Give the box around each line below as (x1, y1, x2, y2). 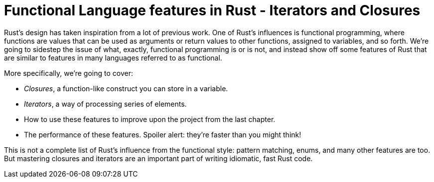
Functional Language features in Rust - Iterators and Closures (4, 2, 421, 19)
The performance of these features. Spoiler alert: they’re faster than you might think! (24, 130, 301, 139)
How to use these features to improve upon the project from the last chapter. (24, 115, 276, 123)
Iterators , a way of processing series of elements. (24, 99, 187, 108)
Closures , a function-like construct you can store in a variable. (24, 84, 228, 93)
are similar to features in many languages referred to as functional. (4, 53, 222, 62)
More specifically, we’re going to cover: (4, 68, 133, 77)
